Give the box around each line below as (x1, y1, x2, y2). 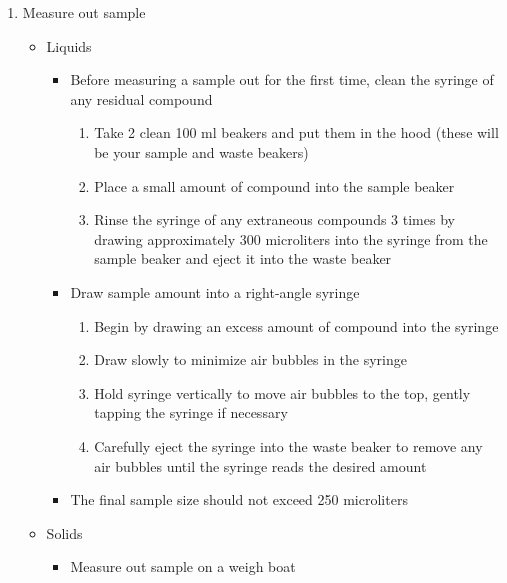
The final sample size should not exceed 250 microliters (70, 489, 408, 510)
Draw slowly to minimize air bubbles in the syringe (94, 349, 408, 370)
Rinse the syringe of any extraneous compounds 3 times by (94, 209, 455, 230)
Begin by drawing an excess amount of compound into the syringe (94, 315, 499, 336)
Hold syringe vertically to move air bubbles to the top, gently (94, 382, 471, 403)
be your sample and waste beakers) (94, 141, 309, 162)
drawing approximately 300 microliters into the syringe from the (94, 228, 488, 249)
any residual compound (70, 88, 213, 109)
